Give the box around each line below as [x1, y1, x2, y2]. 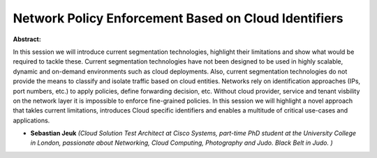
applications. [13, 116, 50, 124]
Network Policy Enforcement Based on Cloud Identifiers [13, 10, 343, 26]
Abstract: [13, 35, 41, 43]
